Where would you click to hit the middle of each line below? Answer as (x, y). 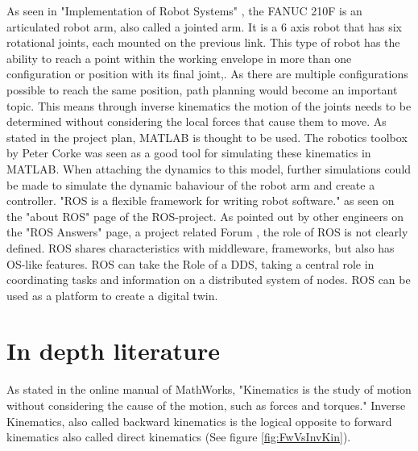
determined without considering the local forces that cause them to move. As (197, 121)
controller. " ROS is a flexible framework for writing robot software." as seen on (201, 200)
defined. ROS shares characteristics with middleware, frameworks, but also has (201, 247)
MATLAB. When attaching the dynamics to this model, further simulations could (209, 168)
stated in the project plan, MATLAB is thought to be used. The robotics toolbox (207, 137)
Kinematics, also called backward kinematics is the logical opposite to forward (199, 421)
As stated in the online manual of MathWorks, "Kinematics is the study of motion (209, 389)
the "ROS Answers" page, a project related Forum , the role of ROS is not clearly (207, 232)
